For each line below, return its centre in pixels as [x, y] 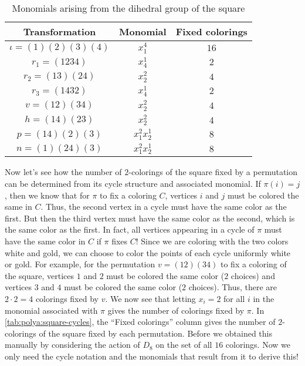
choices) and [253, 275]
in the [264, 298]
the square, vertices [40, 275]
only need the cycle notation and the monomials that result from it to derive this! [152, 356]
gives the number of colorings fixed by [176, 310]
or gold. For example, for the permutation [80, 264]
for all [234, 298]
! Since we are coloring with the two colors [212, 241]
